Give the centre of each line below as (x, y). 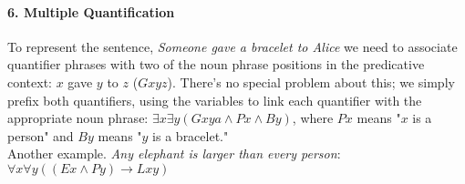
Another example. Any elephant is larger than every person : (174, 153)
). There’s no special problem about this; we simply (311, 82)
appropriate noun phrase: (78, 118)
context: (30, 82)
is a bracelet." (191, 135)
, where (313, 118)
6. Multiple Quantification (91, 11)
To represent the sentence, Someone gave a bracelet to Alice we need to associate (232, 46)
